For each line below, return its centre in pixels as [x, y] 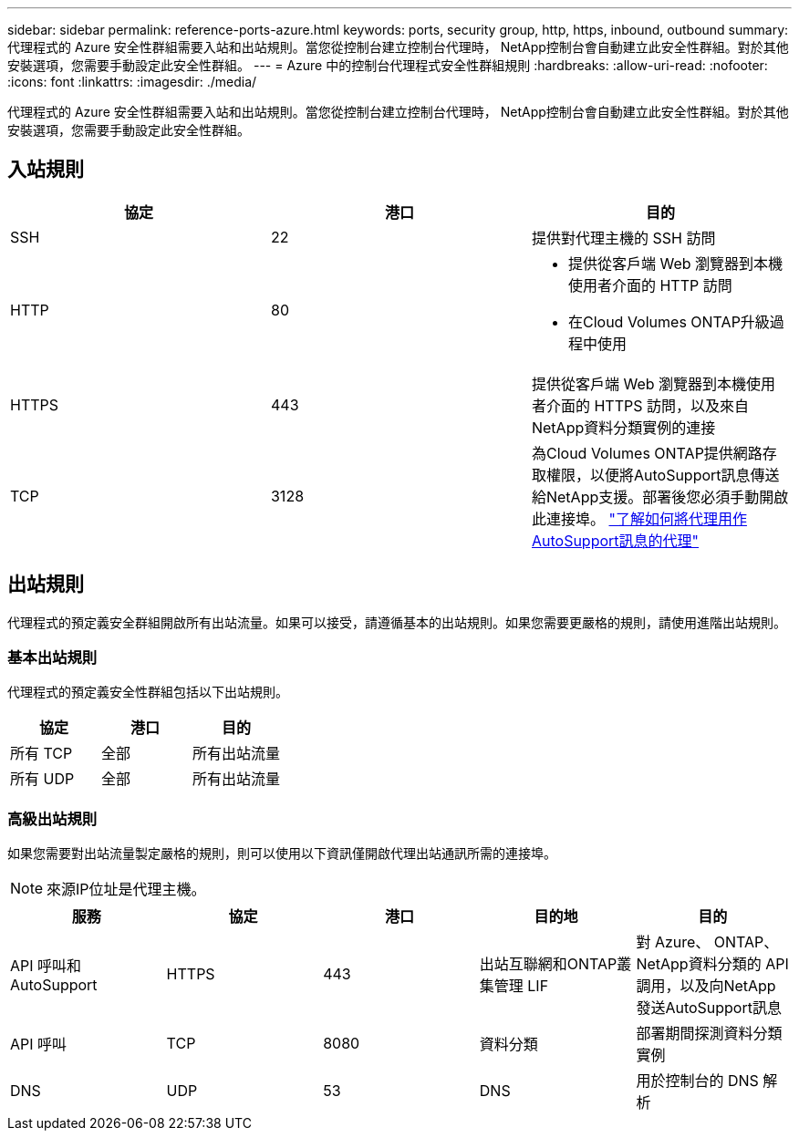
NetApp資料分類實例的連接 [623, 427]
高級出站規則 [52, 818]
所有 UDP [42, 779]
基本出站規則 [52, 658]
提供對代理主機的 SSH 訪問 [623, 238]
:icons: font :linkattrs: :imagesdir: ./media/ [132, 82]
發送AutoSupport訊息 [709, 1008]
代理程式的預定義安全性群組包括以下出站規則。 [148, 692]
